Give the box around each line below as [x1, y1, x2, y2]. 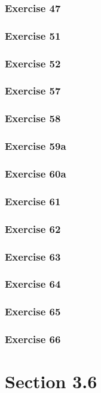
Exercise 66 [5, 332, 61, 347]
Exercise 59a [5, 138, 66, 153]
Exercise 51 [5, 28, 61, 43]
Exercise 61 [5, 193, 61, 208]
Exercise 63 [5, 249, 61, 264]
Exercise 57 [5, 83, 61, 98]
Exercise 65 [5, 304, 61, 319]
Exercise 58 [5, 111, 61, 126]
